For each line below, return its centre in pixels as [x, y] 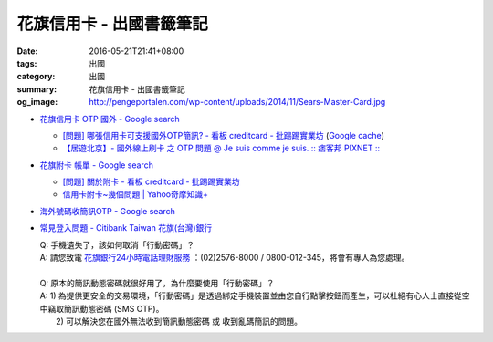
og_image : [37, 102]
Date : [27, 51]
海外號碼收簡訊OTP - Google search [107, 211]
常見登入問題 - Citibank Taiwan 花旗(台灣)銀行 [126, 228]
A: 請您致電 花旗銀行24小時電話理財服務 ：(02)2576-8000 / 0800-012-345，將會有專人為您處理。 [225, 258]
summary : [37, 89]
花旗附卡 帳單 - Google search [97, 165]
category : [36, 77]
